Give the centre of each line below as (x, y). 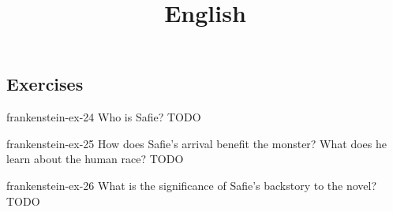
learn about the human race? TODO (95, 159)
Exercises (45, 84)
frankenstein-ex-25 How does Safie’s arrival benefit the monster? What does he (196, 143)
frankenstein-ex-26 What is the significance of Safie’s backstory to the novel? (192, 185)
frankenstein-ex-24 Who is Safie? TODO (104, 117)
